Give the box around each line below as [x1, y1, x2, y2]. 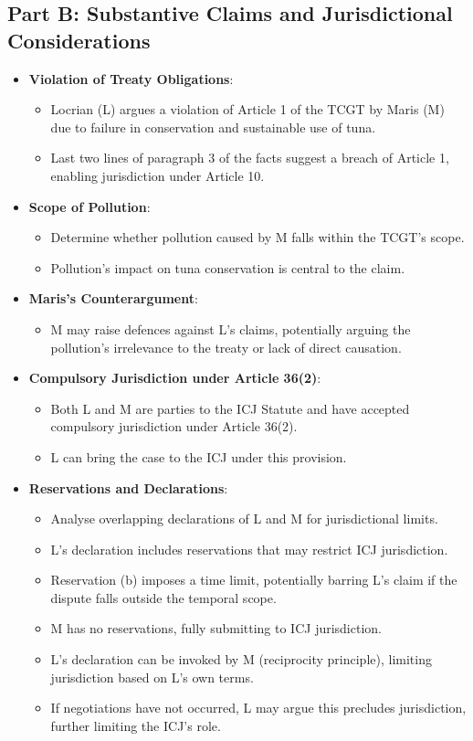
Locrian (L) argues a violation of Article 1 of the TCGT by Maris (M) [50, 100, 445, 119]
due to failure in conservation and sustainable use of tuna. [50, 117, 376, 136]
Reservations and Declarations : [28, 478, 228, 497]
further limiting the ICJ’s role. [50, 715, 221, 735]
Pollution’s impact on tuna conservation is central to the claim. [50, 258, 405, 277]
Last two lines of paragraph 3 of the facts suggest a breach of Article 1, [50, 148, 449, 167]
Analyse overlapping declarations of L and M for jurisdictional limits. [50, 509, 438, 528]
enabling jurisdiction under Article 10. [50, 165, 265, 185]
